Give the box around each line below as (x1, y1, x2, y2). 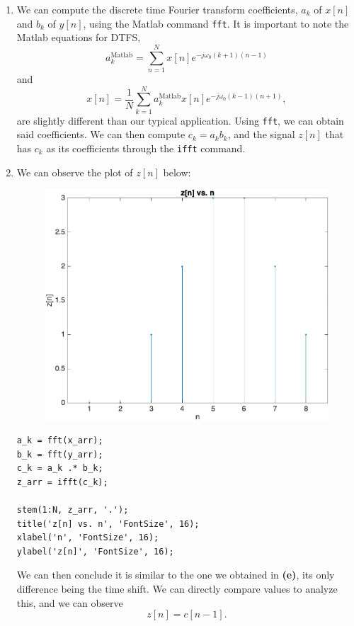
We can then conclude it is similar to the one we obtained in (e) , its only (16, 567, 335, 582)
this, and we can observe (16, 595, 123, 610)
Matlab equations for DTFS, (16, 30, 141, 45)
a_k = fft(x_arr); (16, 436, 103, 446)
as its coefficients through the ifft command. (46, 140, 246, 155)
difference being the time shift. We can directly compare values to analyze (16, 581, 338, 596)
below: (163, 164, 191, 179)
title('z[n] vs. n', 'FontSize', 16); (16, 518, 200, 529)
